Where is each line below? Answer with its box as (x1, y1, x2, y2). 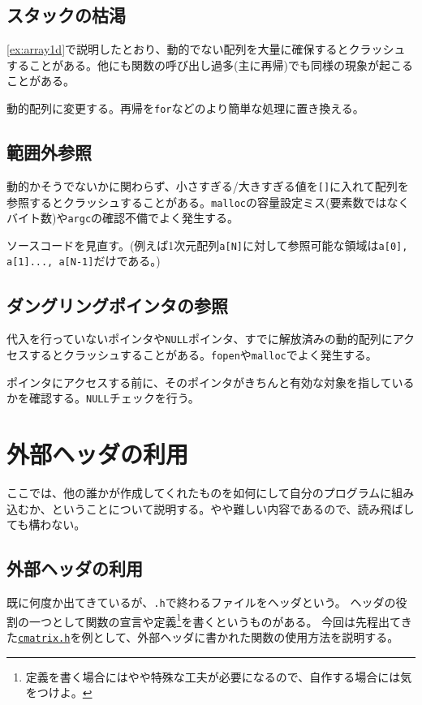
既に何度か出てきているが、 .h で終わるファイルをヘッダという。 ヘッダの (6, 594, 396, 610)
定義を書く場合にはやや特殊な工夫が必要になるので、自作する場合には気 (25, 668, 412, 685)
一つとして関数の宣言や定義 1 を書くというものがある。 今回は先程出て (28, 610, 401, 630)
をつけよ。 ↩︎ (25, 684, 93, 701)
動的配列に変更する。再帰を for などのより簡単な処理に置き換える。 (6, 99, 364, 116)
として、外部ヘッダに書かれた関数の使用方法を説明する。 (93, 628, 399, 645)
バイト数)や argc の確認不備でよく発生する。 (6, 209, 239, 226)
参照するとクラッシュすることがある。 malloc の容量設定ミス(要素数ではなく (6, 193, 410, 210)
